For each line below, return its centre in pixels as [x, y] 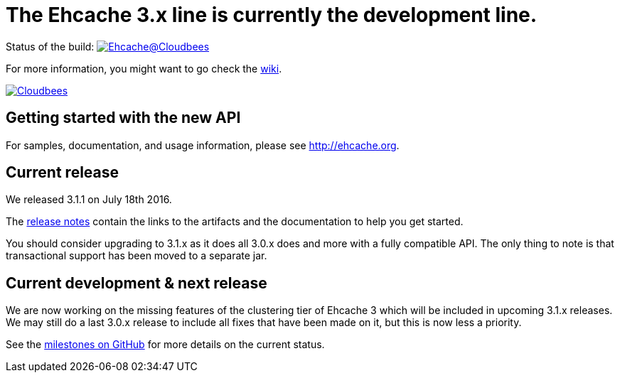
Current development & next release [137, 283]
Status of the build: [50, 46]
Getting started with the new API [123, 118]
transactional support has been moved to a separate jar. [137, 256]
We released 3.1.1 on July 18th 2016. [89, 200]
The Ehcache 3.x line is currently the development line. [272, 15]
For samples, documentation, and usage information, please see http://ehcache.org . [203, 145]
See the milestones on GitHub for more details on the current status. [165, 345]
